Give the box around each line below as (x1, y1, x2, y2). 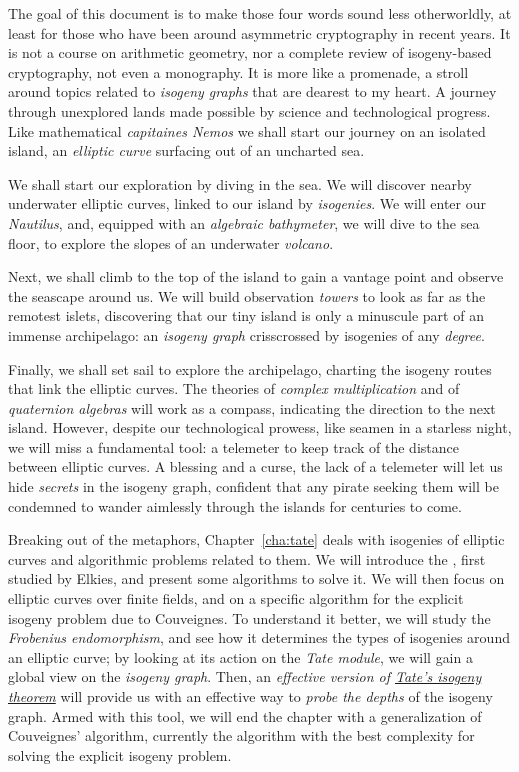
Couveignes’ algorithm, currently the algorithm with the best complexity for (8, 725, 475, 746)
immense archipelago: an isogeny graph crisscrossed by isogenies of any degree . (8, 324, 485, 345)
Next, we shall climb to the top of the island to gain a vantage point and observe (8, 266, 504, 287)
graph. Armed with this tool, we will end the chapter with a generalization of (8, 705, 482, 726)
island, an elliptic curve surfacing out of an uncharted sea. (8, 140, 365, 161)
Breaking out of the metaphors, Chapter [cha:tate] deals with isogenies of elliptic (8, 529, 505, 550)
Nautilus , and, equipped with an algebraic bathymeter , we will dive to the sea (8, 212, 480, 233)
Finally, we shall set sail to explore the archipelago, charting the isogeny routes (8, 358, 492, 379)
